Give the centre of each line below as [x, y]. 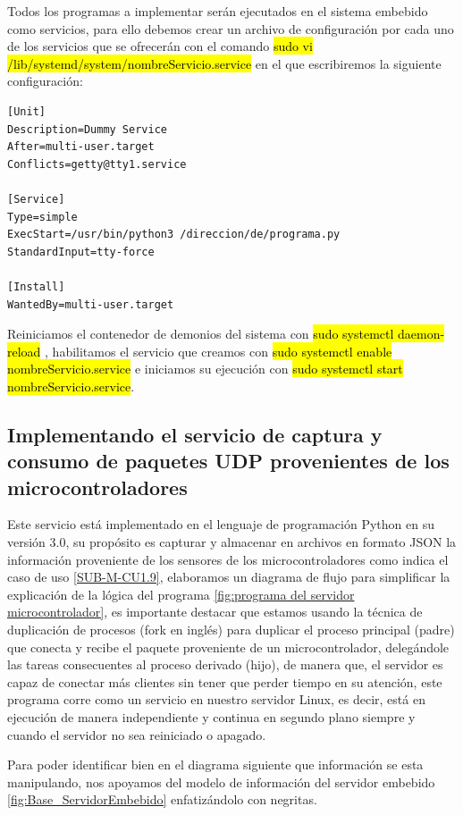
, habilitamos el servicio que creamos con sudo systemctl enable [219, 351]
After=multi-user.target [81, 147]
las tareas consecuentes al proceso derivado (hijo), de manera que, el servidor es [225, 664]
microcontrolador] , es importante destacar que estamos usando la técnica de [215, 612]
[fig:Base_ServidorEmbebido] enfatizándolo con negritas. [162, 799]
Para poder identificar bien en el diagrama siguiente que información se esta [215, 765]
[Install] [36, 286]
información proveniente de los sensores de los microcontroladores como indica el [228, 559]
